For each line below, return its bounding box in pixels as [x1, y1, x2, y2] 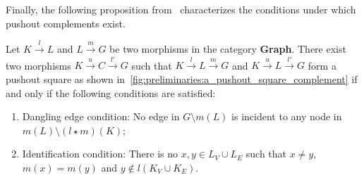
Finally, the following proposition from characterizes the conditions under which [6, 2, 356, 16]
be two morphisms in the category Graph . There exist [109, 41, 346, 56]
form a [308, 58, 336, 72]
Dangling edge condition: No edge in [22, 109, 180, 124]
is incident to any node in [231, 109, 342, 124]
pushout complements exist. [6, 15, 126, 30]
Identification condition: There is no [22, 146, 178, 161]
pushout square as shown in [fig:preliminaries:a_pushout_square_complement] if [6, 71, 358, 86]
